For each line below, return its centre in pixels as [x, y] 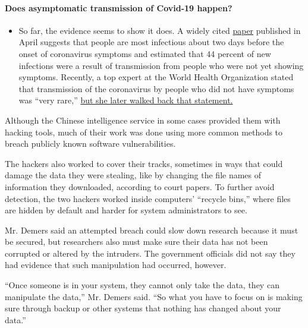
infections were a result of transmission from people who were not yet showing [161, 65]
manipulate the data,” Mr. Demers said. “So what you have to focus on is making [154, 296]
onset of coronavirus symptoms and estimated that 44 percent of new [145, 53]
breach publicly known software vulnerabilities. [90, 143]
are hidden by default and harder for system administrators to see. [126, 210]
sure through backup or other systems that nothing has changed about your [143, 308]
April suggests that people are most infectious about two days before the [151, 42]
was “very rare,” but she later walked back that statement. [126, 100]
